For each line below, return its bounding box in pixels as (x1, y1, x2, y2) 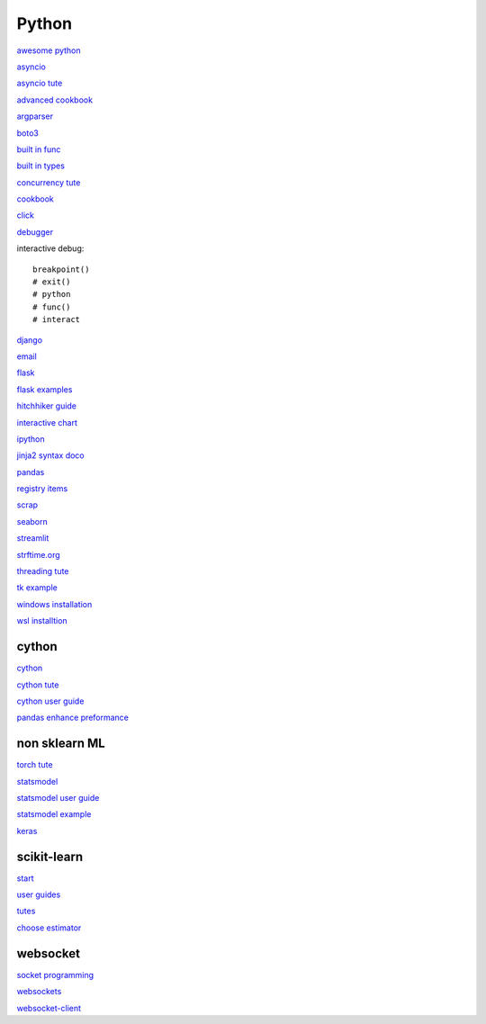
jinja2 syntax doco (16, 450, 85, 461)
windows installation (16, 598, 93, 609)
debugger (16, 226, 54, 238)
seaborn (16, 516, 49, 526)
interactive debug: (16, 243, 85, 254)
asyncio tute (16, 77, 63, 89)
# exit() (32, 277, 71, 287)
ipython (16, 433, 45, 445)
